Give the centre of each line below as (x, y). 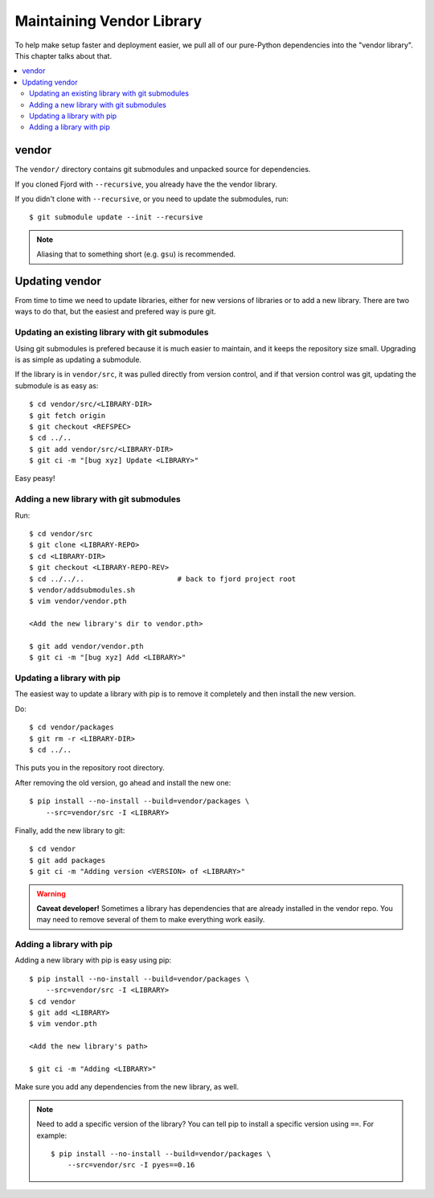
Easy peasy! (35, 478)
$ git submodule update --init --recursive (116, 217)
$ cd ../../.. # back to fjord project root (163, 578)
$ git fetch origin (68, 415)
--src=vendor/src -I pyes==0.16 (131, 1165)
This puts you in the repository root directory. (90, 768)
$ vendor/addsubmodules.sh (82, 590)
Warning (51, 893)
